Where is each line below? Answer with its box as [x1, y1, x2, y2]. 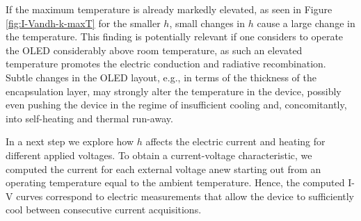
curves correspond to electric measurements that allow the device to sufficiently [16, 188, 355, 203]
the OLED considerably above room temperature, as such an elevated [6, 42, 303, 57]
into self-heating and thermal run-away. [6, 110, 173, 125]
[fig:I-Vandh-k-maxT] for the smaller [6, 15, 161, 30]
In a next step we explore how [6, 134, 134, 149]
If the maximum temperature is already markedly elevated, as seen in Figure [6, 2, 332, 16]
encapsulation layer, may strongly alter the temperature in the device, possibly [6, 83, 342, 98]
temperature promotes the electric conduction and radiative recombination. [6, 56, 326, 71]
